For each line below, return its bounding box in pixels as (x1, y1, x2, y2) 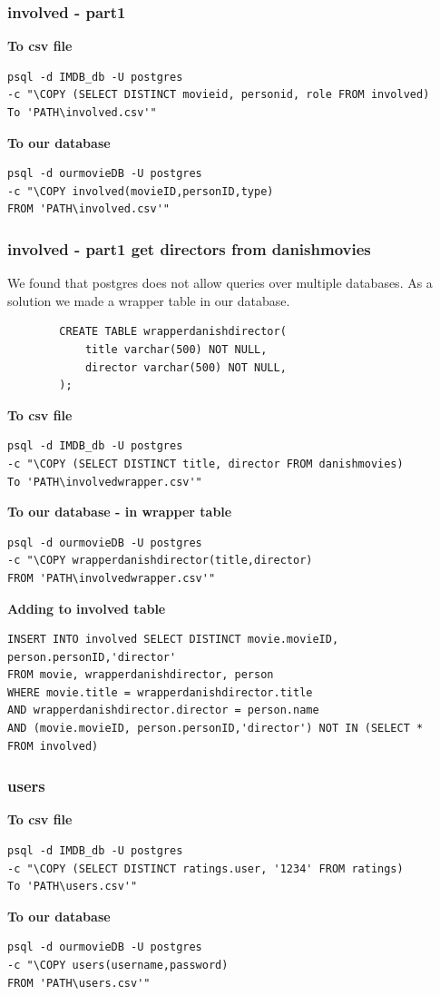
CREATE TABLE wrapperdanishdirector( (59, 325, 287, 339)
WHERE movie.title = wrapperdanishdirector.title (7, 685, 313, 699)
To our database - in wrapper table (7, 502, 232, 521)
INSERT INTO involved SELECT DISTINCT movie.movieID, (7, 633, 339, 646)
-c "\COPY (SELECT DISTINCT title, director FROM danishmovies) (7, 457, 404, 470)
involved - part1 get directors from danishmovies (7, 237, 371, 260)
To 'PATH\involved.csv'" (7, 106, 157, 119)
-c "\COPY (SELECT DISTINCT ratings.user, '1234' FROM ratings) (7, 862, 404, 875)
